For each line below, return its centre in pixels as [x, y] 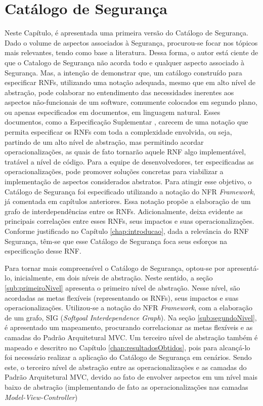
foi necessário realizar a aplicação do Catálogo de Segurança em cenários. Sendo [128, 357]
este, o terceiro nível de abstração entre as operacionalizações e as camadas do [126, 367]
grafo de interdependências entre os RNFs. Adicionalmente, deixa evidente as [124, 211]
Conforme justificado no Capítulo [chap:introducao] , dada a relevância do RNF [127, 231]
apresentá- [243, 268]
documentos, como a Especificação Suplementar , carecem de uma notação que [126, 122]
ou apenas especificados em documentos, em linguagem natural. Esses [113, 112]
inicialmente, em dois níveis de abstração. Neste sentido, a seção [114, 278]
